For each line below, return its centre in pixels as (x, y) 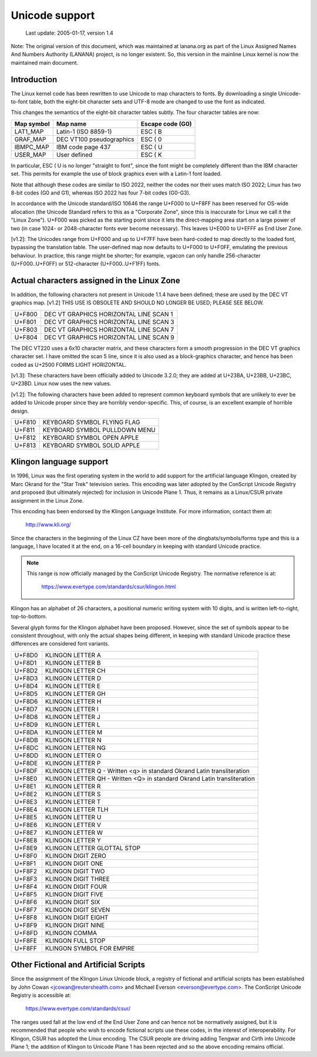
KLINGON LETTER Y (73, 840)
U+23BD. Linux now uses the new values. (61, 384)
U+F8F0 (26, 855)
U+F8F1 (25, 863)
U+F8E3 (26, 801)
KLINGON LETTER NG (75, 748)
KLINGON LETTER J (73, 717)
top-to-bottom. (29, 617)
